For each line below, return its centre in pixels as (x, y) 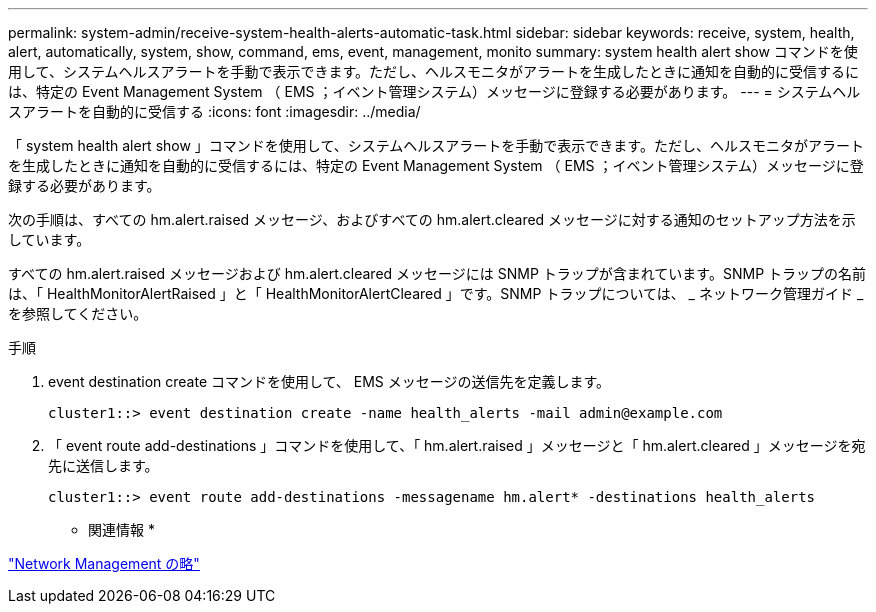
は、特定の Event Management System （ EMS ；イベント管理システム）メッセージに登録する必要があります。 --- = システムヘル (434, 91)
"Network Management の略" (104, 563)
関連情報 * (121, 529)
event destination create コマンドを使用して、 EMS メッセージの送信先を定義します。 (329, 381)
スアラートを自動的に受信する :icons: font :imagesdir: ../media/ (214, 111)
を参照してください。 (78, 313)
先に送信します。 (103, 465)
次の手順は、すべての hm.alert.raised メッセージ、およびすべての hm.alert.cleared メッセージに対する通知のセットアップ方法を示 (432, 219)
